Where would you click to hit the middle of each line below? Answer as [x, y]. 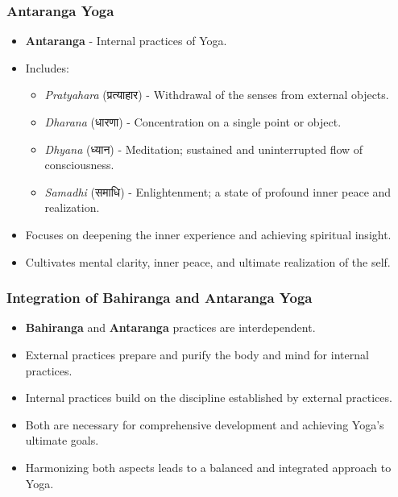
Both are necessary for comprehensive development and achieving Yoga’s [205, 424]
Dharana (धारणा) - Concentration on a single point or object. [193, 122]
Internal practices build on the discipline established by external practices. [209, 398]
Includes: [47, 67]
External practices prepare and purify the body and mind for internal [197, 354]
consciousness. [79, 165]
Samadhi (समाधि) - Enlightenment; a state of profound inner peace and [218, 191]
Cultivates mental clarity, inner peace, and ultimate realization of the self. [208, 261]
